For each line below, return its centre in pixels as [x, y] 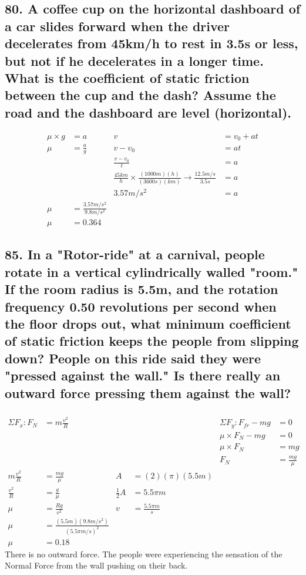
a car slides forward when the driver [117, 26]
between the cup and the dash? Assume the [140, 95]
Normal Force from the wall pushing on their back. [96, 565]
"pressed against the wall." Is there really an [143, 375]
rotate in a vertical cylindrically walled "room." [152, 271]
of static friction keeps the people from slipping [152, 341]
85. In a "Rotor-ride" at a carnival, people [135, 254]
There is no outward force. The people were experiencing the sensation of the [144, 554]
